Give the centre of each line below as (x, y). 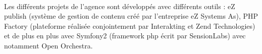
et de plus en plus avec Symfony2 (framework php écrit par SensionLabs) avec (125, 36)
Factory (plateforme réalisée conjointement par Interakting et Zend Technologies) (130, 25)
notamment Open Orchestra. (48, 45)
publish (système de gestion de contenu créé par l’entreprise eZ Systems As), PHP (131, 16)
